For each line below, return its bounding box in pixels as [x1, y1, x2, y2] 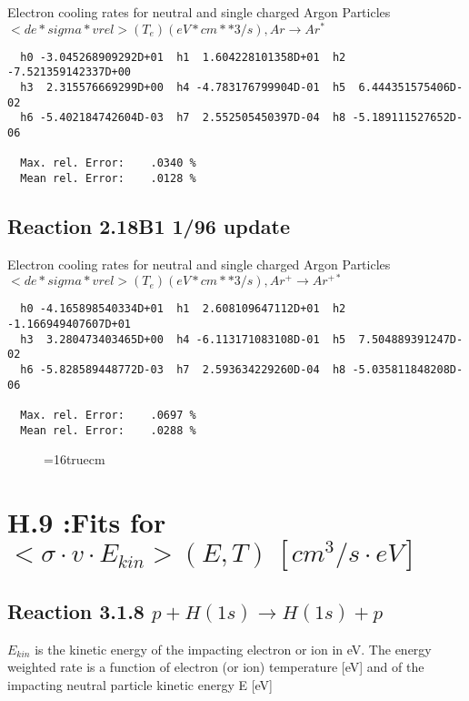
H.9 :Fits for [7, 503, 166, 541]
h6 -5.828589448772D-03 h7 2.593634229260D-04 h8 [20, 363, 346, 377]
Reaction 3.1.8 [7, 596, 145, 625]
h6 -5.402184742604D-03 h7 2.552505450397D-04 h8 [20, 111, 346, 125]
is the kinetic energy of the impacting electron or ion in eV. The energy [35, 639, 432, 658]
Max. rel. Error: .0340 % [20, 157, 196, 170]
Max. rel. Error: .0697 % [20, 409, 196, 422]
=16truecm [44, 450, 105, 469]
